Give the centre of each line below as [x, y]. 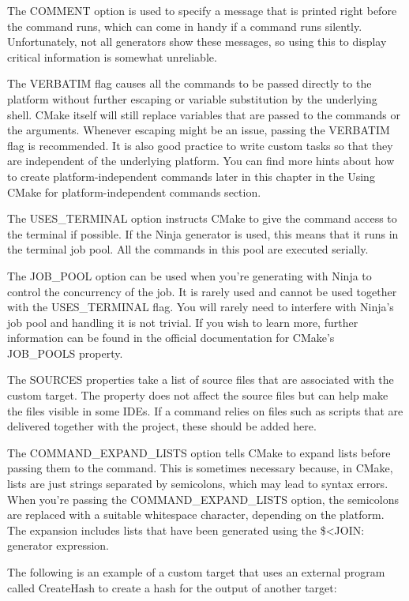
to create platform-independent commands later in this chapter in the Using [191, 176]
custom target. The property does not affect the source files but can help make [198, 395]
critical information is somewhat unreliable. [112, 56]
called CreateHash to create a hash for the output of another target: [172, 587]
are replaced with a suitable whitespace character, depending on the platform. [196, 515]
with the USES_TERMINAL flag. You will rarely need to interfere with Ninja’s [201, 307]
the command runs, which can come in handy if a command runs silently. [185, 26]
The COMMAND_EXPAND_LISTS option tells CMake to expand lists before [199, 452]
